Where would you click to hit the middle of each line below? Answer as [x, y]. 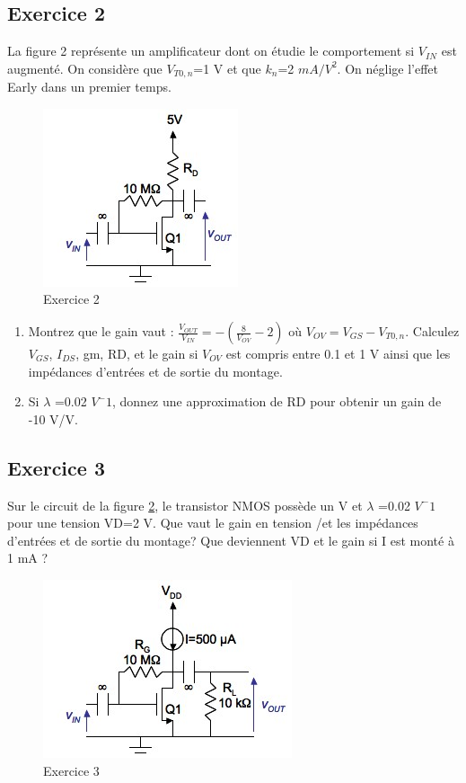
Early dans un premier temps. [89, 87]
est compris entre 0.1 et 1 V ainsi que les [338, 354]
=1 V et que [227, 68]
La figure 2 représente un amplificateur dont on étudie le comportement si [211, 51]
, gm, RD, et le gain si [137, 354]
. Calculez [432, 331]
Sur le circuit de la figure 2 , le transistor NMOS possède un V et [185, 505]
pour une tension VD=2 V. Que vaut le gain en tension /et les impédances [213, 523]
